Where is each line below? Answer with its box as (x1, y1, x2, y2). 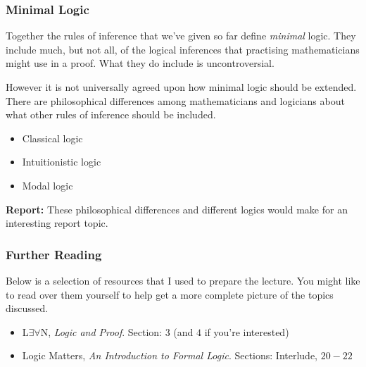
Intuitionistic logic (22, 154, 101, 169)
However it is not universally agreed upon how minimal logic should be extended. (6, 80, 357, 94)
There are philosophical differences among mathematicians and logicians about (6, 93, 345, 108)
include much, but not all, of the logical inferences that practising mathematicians (6, 42, 360, 56)
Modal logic (22, 178, 73, 192)
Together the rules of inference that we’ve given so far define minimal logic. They (6, 28, 356, 43)
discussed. (6, 301, 49, 316)
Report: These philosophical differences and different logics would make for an (6, 201, 348, 216)
